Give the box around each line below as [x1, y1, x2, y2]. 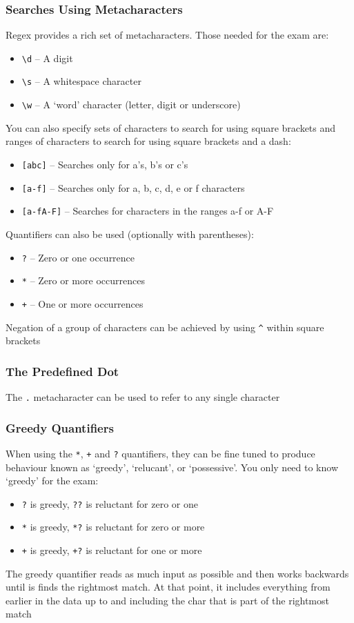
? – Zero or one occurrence [21, 250, 135, 264]
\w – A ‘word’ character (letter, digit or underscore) [21, 97, 241, 112]
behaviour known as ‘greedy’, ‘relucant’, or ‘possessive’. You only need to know [6, 459, 339, 474]
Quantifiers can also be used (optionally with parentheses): [6, 226, 254, 241]
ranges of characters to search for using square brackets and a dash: [6, 134, 291, 148]
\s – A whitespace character [21, 74, 141, 88]
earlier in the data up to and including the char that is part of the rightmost [6, 593, 329, 607]
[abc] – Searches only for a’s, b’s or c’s [21, 157, 188, 171]
